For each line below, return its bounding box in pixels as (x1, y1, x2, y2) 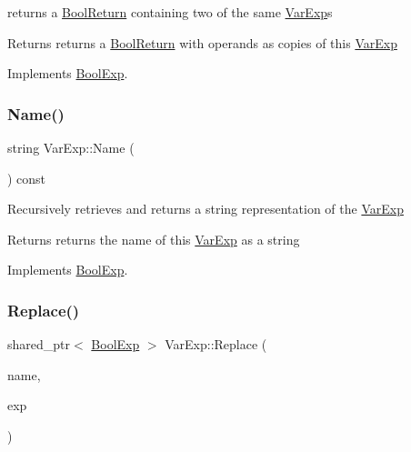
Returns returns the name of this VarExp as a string (7, 229, 300, 248)
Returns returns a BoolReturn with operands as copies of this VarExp (7, 33, 397, 52)
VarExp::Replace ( (165, 335, 267, 354)
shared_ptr (7, 335, 71, 354)
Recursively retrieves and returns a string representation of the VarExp (7, 199, 404, 218)
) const (7, 168, 46, 187)
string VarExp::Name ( (7, 138, 135, 156)
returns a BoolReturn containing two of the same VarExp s (7, 3, 333, 21)
